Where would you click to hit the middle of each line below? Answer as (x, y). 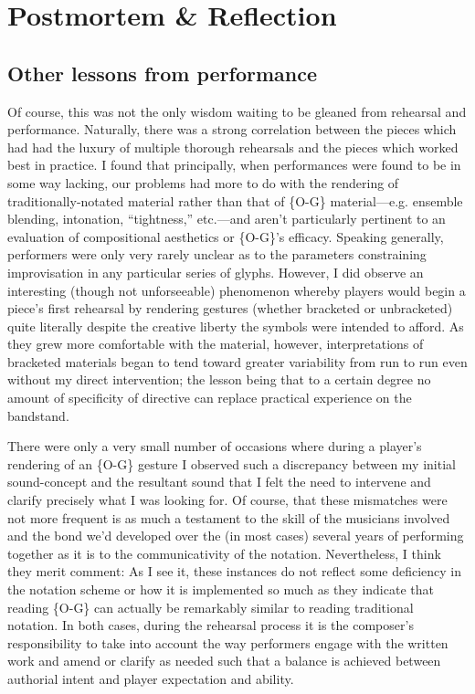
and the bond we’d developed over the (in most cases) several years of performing (236, 536)
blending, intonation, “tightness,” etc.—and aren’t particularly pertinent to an (227, 219)
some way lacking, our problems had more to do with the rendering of (203, 182)
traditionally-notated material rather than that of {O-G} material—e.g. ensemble (235, 200)
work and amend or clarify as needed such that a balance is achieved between (224, 661)
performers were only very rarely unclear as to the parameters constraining (217, 254)
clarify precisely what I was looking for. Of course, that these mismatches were (227, 500)
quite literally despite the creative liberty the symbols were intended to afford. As (236, 326)
